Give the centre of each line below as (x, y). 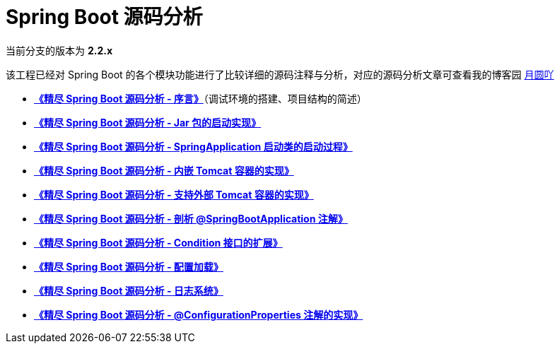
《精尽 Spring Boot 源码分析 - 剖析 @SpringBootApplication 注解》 (191, 218)
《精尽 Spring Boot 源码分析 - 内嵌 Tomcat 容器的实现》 (164, 170)
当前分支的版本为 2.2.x (59, 50)
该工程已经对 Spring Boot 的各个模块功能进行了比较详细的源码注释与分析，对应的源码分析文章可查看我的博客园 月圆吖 (280, 74)
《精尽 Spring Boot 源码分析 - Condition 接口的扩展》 (158, 242)
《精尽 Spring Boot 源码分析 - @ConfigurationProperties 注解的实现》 (199, 314)
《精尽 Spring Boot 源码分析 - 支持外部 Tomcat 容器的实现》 (174, 194)
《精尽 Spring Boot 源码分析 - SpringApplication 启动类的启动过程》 (193, 146)
